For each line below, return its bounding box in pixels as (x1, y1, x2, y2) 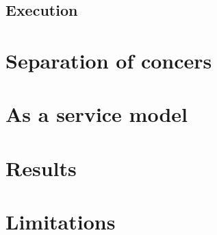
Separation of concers (5, 46, 212, 74)
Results (5, 153, 77, 182)
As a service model (5, 100, 188, 128)
